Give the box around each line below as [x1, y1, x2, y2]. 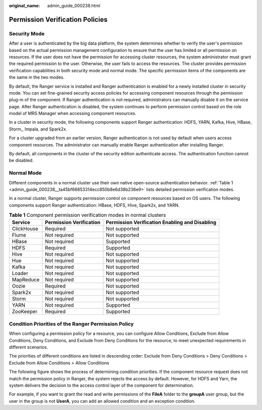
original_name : [9, 3, 40, 8]
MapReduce [12, 277, 40, 283]
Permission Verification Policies [9, 15, 108, 24]
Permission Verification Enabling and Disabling [106, 219, 216, 226]
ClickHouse [12, 226, 38, 232]
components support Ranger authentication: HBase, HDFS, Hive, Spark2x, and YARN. [9, 202, 180, 208]
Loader [12, 270, 29, 277]
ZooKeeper [12, 308, 37, 315]
